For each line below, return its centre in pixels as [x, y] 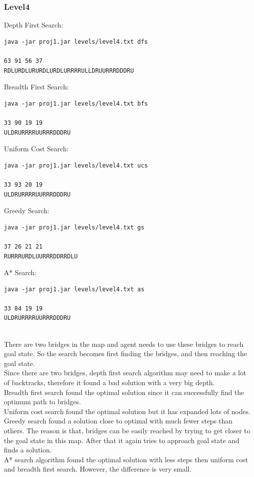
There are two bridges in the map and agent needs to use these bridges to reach [124, 344]
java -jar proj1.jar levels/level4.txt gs [74, 227]
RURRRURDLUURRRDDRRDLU [41, 256]
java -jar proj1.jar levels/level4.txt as [74, 289]
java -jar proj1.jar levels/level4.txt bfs [76, 103]
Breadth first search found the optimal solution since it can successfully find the [124, 392]
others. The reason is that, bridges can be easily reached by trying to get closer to [127, 430]
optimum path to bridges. [42, 402]
